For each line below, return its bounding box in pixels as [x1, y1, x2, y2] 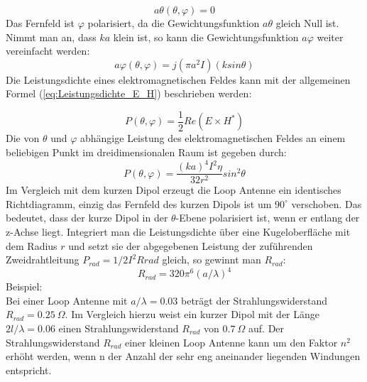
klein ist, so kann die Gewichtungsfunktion [113, 29, 299, 44]
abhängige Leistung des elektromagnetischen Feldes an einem [80, 131, 346, 146]
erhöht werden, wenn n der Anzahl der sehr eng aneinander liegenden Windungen [6, 349, 361, 364]
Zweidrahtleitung [6, 252, 80, 267]
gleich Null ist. [275, 16, 339, 30]
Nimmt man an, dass [6, 29, 97, 44]
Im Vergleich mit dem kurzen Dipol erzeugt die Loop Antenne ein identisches [6, 182, 341, 197]
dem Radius [6, 238, 57, 253]
